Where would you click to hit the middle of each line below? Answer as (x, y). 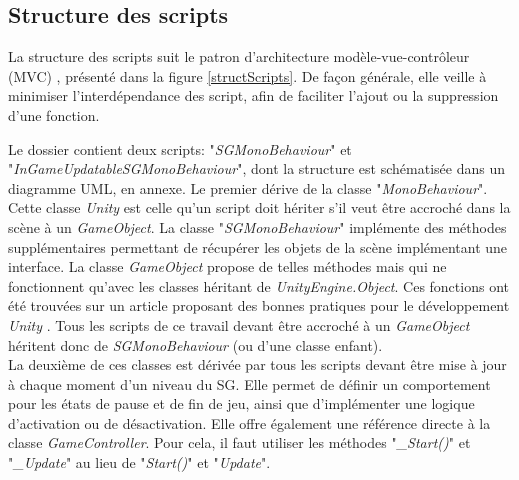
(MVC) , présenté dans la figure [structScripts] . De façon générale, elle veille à (247, 75)
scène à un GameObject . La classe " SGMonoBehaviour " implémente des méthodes (257, 226)
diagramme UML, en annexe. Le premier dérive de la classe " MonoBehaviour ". (248, 187)
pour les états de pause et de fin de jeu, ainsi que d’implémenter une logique (241, 403)
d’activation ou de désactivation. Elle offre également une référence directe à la (249, 422)
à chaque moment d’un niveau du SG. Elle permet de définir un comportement (249, 383)
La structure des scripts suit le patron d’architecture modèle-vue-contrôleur (239, 56)
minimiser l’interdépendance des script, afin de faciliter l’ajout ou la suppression (253, 95)
